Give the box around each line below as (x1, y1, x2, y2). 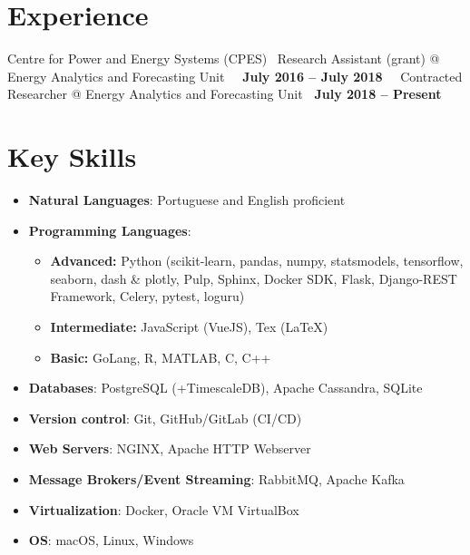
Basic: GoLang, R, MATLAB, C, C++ (50, 347, 271, 366)
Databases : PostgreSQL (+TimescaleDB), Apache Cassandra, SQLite (28, 378, 423, 397)
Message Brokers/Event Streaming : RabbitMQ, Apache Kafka (28, 469, 405, 488)
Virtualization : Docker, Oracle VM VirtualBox (28, 500, 299, 519)
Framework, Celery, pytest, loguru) (50, 287, 245, 306)
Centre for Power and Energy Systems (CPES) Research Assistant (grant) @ (7, 49, 440, 68)
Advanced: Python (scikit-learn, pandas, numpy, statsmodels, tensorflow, (50, 251, 464, 270)
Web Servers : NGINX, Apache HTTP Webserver (28, 439, 311, 458)
